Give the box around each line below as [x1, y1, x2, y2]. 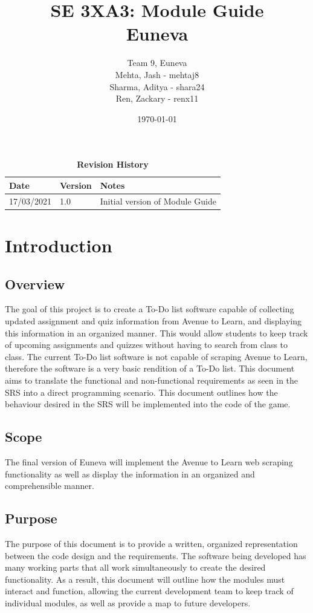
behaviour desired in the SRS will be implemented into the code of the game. [5, 398, 291, 410]
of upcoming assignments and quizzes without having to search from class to [5, 338, 288, 351]
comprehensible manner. [5, 479, 94, 492]
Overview [5, 274, 65, 293]
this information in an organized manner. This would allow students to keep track [5, 326, 308, 339]
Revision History [77, 158, 149, 171]
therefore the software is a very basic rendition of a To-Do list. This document [5, 362, 295, 375]
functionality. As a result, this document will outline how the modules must [5, 572, 285, 585]
